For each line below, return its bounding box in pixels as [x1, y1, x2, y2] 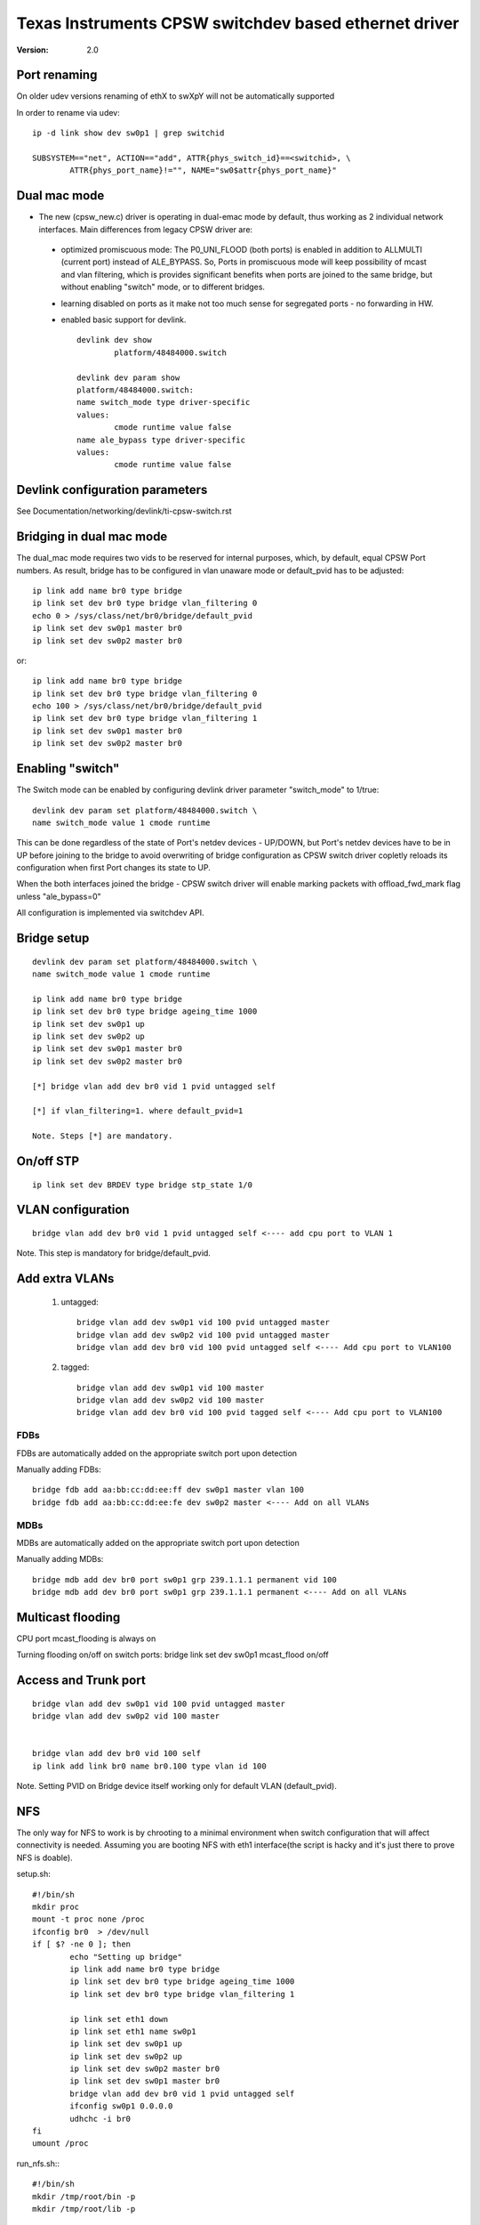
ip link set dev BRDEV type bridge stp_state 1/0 [32, 1179, 253, 1190]
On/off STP [16, 1153, 80, 1169]
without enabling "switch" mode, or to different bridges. [60, 281, 266, 293]
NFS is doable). [16, 1852, 73, 1863]
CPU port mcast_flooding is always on [16, 1633, 156, 1644]
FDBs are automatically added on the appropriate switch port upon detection [16, 1447, 298, 1459]
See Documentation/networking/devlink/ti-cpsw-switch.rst [16, 506, 232, 516]
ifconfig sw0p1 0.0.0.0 [69, 2101, 173, 2111]
